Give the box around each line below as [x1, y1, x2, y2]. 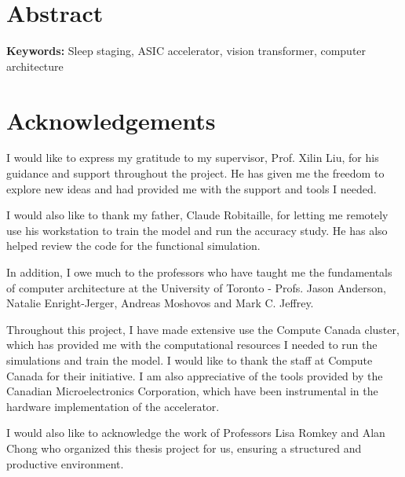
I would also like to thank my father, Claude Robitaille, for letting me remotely [6, 207, 389, 223]
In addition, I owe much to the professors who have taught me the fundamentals [6, 264, 392, 280]
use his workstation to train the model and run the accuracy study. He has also [6, 222, 388, 238]
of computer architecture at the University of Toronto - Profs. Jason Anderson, [6, 279, 386, 295]
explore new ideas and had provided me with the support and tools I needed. [6, 180, 377, 196]
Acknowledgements [6, 104, 216, 136]
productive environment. [6, 455, 124, 471]
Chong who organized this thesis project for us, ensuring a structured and [6, 439, 362, 456]
